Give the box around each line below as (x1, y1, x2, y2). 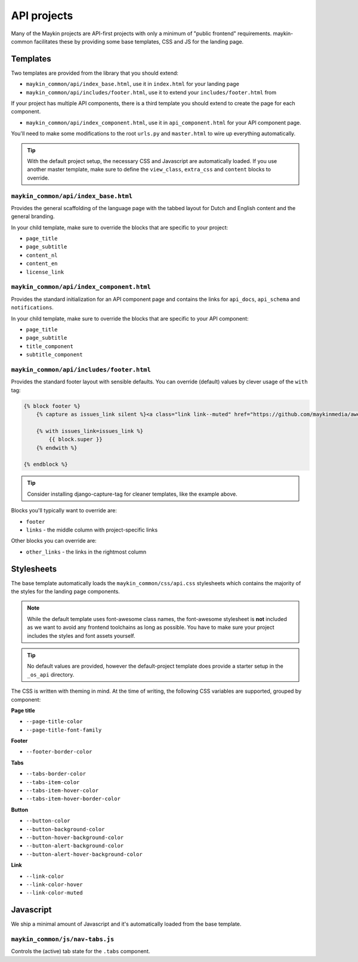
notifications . (11, 304, 54, 311)
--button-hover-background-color (26, 834, 124, 841)
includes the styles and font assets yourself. (27, 632, 135, 639)
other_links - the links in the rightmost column (26, 548, 147, 555)
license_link (26, 269, 64, 275)
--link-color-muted (26, 890, 83, 896)
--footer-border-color (26, 748, 92, 755)
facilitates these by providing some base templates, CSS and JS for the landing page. (33, 38, 244, 45)
